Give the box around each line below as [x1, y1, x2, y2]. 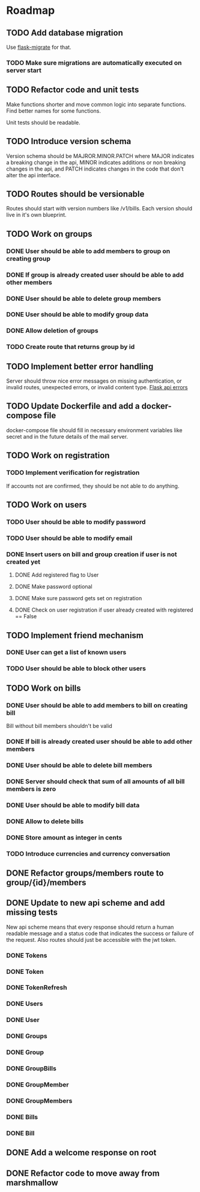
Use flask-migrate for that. [6, 43, 71, 51]
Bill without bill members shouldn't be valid [6, 723, 112, 730]
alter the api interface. [6, 171, 61, 178]
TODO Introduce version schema [6, 136, 132, 146]
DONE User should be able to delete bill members [6, 761, 153, 769]
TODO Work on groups [6, 228, 92, 239]
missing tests [6, 908, 58, 918]
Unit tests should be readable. [6, 119, 81, 126]
